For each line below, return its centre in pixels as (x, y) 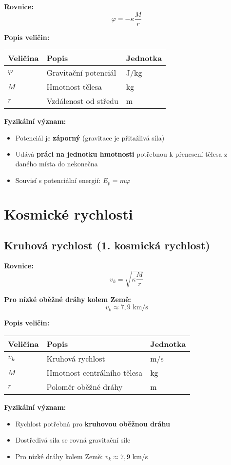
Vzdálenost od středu (82, 101)
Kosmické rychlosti (68, 214)
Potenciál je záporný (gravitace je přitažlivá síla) (90, 137)
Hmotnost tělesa (74, 87)
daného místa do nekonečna (57, 164)
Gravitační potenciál (81, 73)
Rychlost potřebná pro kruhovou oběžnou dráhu (93, 423)
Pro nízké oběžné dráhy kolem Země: (68, 299)
